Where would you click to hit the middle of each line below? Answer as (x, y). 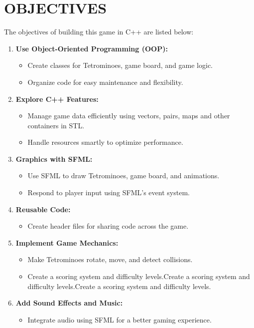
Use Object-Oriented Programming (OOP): (92, 48)
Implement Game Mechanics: (67, 242)
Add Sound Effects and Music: (69, 303)
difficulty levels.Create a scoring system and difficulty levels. (119, 286)
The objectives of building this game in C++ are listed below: (99, 32)
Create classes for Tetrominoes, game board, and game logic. (120, 65)
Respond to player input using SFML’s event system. (109, 192)
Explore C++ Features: (57, 99)
